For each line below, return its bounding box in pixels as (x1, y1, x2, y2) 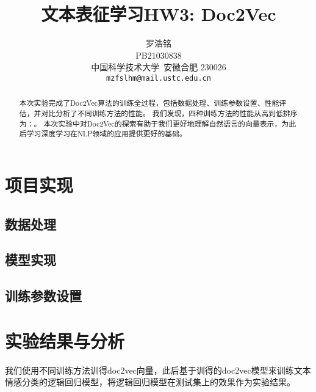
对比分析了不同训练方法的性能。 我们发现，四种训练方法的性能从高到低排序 (41, 108, 298, 119)
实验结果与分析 (5, 328, 125, 353)
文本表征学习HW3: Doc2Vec (41, 1, 276, 26)
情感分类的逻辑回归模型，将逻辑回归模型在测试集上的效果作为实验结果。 (5, 375, 295, 388)
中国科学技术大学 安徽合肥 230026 (91, 61, 226, 73)
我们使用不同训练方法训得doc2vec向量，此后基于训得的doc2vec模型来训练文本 (5, 363, 311, 376)
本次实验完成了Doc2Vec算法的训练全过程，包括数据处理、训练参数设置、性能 (19, 98, 279, 108)
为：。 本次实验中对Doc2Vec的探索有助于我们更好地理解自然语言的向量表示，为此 (19, 118, 296, 128)
